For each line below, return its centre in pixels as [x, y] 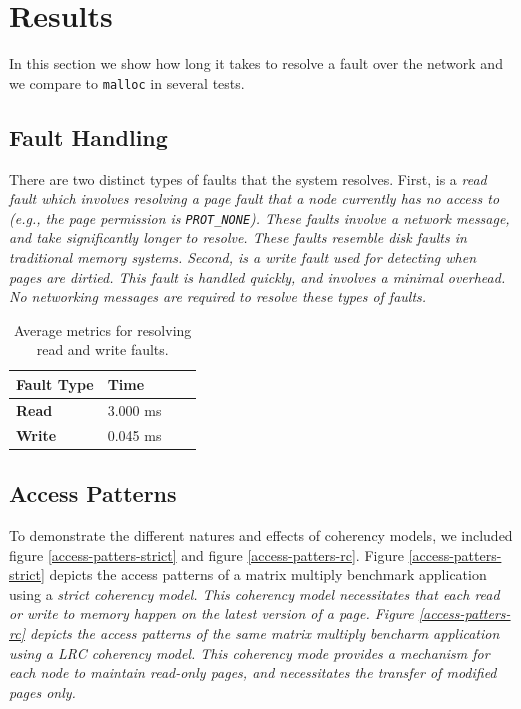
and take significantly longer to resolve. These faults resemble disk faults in [238, 237]
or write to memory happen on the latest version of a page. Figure [211, 613]
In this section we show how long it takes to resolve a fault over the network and [256, 63]
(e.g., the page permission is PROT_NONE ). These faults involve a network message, [259, 217]
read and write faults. [102, 349]
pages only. [42, 691]
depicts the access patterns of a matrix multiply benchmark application [268, 574]
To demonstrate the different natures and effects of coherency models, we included [261, 534]
